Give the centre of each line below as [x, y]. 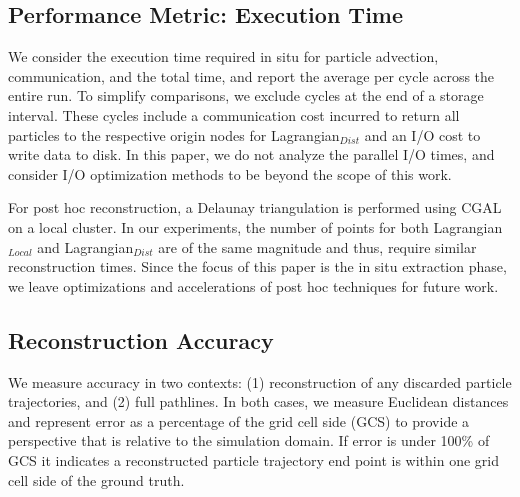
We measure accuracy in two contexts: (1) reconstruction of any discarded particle [260, 381]
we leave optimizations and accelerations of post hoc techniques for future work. [253, 285]
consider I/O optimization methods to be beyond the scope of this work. [230, 173]
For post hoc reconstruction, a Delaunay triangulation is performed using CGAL [255, 207]
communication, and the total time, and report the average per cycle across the [251, 75]
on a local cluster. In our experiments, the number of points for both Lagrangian [255, 226]
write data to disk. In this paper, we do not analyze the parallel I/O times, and [251, 154]
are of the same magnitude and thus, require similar [317, 246]
